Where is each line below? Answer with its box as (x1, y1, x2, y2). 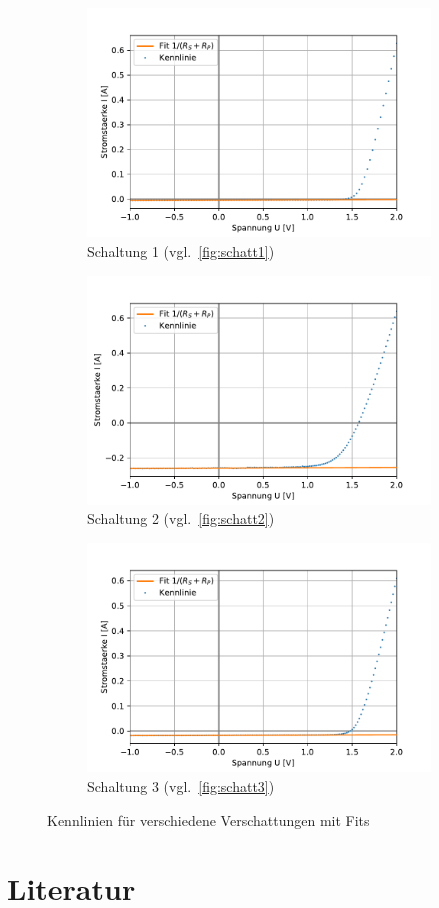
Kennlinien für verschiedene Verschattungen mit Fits (47, 809, 370, 830)
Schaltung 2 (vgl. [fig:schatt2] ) (87, 508, 275, 529)
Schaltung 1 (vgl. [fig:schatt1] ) (87, 240, 275, 261)
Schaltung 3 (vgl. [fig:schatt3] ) (87, 775, 275, 796)
